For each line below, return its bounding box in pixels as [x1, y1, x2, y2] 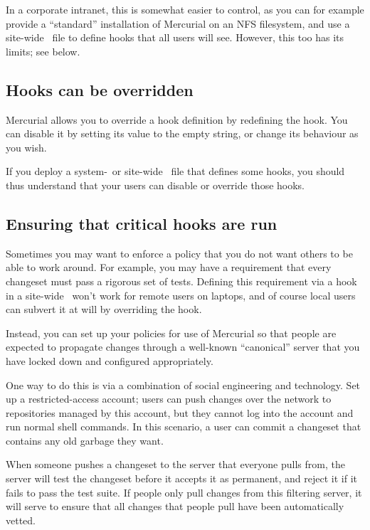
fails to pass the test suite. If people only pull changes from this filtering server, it [6, 484, 362, 499]
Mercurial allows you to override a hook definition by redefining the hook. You [6, 112, 348, 127]
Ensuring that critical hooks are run [6, 212, 277, 234]
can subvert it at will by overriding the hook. [6, 302, 202, 317]
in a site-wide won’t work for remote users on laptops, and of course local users [6, 287, 356, 302]
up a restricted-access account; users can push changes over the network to [6, 391, 332, 406]
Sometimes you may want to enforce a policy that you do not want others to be [6, 245, 353, 260]
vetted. [6, 512, 36, 527]
